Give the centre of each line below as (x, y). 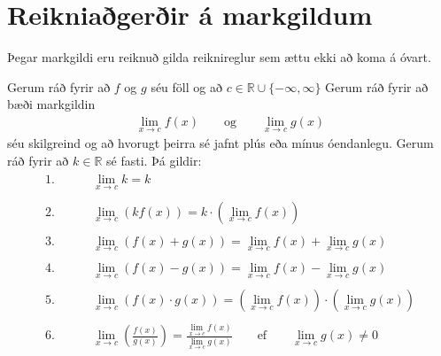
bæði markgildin (51, 104)
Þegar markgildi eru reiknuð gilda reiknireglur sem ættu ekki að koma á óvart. (219, 57)
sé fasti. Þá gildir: (154, 160)
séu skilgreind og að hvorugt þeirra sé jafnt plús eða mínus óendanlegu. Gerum (220, 143)
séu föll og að (186, 86)
